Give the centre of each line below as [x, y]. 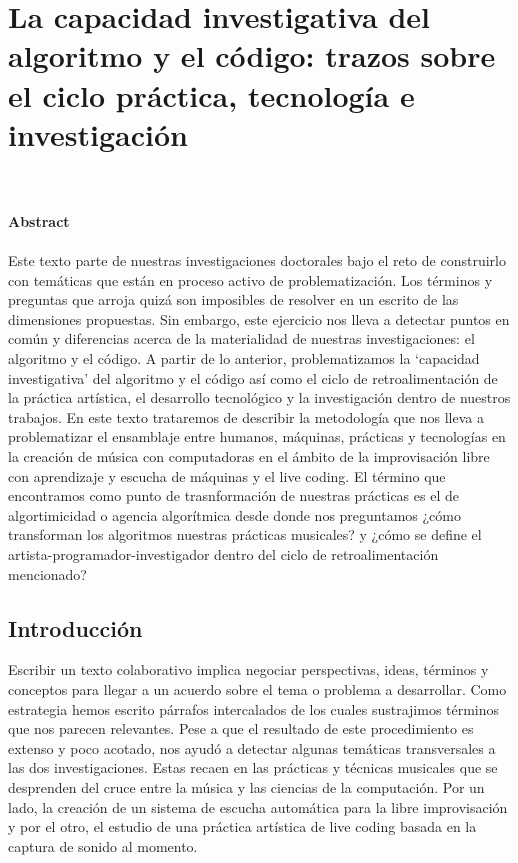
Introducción [75, 627]
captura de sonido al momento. [103, 845]
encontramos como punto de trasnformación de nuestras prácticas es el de [233, 495]
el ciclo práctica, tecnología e [211, 94]
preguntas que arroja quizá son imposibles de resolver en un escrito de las [233, 299]
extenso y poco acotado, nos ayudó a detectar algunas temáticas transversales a [252, 747]
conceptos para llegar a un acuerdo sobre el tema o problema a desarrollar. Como [257, 688]
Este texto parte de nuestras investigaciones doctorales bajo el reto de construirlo [257, 260]
